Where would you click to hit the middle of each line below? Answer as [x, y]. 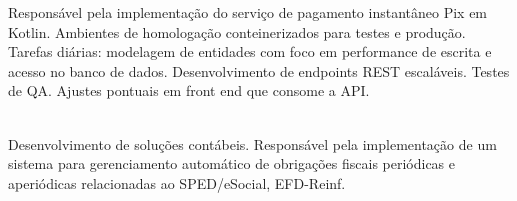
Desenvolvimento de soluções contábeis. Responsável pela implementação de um [252, 143]
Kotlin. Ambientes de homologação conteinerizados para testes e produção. [237, 31]
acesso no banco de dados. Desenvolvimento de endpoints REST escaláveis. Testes [259, 70]
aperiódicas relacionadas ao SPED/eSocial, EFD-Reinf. [177, 182]
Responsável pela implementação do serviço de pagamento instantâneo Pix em [248, 12]
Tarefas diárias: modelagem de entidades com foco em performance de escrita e [250, 51]
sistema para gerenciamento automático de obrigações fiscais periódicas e [232, 163]
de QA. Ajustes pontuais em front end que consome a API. [189, 90]
